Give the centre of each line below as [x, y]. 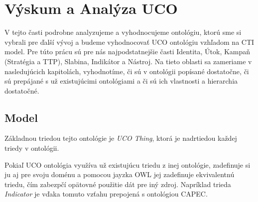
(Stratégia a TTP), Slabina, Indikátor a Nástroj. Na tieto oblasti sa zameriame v [128, 61]
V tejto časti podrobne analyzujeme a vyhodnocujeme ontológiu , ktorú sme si [123, 32]
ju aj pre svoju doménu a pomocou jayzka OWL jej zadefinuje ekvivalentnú [120, 174]
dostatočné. [22, 90]
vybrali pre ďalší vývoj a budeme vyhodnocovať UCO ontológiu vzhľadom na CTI [129, 42]
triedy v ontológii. [32, 148]
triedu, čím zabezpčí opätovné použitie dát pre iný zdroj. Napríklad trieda [118, 184]
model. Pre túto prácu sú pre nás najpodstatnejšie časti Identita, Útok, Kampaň [128, 51]
